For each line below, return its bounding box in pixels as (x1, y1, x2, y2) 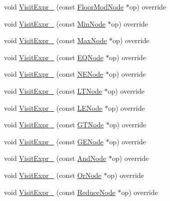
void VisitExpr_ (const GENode (4, 136, 104, 146)
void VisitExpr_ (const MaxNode (4, 35, 107, 46)
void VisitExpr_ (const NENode (4, 69, 103, 79)
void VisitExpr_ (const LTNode (4, 85, 102, 96)
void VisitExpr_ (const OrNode (4, 169, 102, 180)
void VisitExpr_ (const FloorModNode (4, 2, 124, 12)
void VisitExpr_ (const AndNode (4, 153, 106, 163)
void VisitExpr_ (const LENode (4, 102, 103, 113)
